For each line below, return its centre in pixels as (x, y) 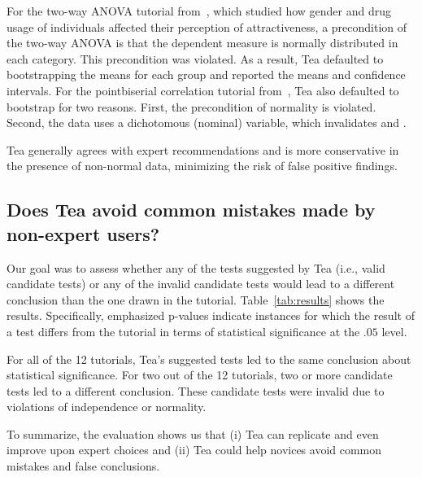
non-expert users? (83, 233)
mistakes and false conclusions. (83, 466)
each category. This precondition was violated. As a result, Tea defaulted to (195, 58)
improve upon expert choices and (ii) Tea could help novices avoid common (194, 450)
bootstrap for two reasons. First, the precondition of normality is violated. (191, 106)
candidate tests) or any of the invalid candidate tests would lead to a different (201, 284)
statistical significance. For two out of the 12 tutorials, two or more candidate (200, 375)
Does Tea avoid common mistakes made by (191, 210)
